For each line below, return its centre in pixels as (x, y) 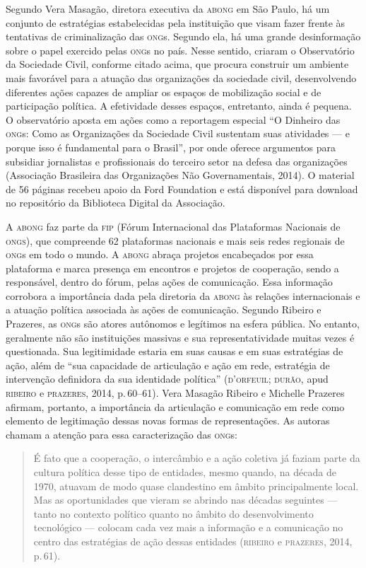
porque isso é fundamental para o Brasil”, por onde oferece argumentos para (171, 147)
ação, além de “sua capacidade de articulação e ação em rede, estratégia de (168, 365)
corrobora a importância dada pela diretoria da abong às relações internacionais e (183, 295)
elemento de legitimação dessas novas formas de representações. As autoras (168, 421)
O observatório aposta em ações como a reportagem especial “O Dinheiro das (173, 119)
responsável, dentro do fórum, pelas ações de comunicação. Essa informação (169, 282)
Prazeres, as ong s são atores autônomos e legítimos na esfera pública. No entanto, (183, 324)
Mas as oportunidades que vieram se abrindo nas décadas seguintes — (185, 500)
